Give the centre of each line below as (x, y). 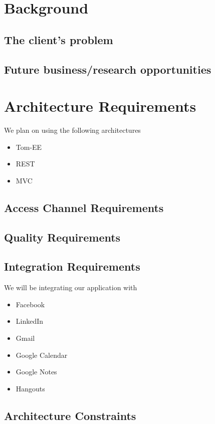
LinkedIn (30, 321)
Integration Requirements (72, 266)
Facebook (30, 304)
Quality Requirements (62, 237)
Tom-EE (29, 147)
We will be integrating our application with (71, 287)
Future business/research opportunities (108, 69)
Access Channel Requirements (84, 207)
